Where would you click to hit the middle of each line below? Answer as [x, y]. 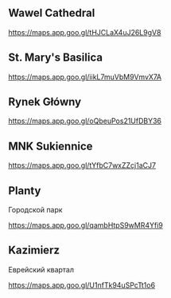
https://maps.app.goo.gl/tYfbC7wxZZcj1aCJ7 [82, 165]
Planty [25, 191]
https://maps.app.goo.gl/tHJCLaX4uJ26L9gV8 [85, 32]
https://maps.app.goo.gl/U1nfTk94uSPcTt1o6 [82, 285]
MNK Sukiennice [51, 146]
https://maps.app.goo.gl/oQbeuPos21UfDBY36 [85, 121]
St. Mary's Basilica [56, 58]
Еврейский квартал [41, 269]
